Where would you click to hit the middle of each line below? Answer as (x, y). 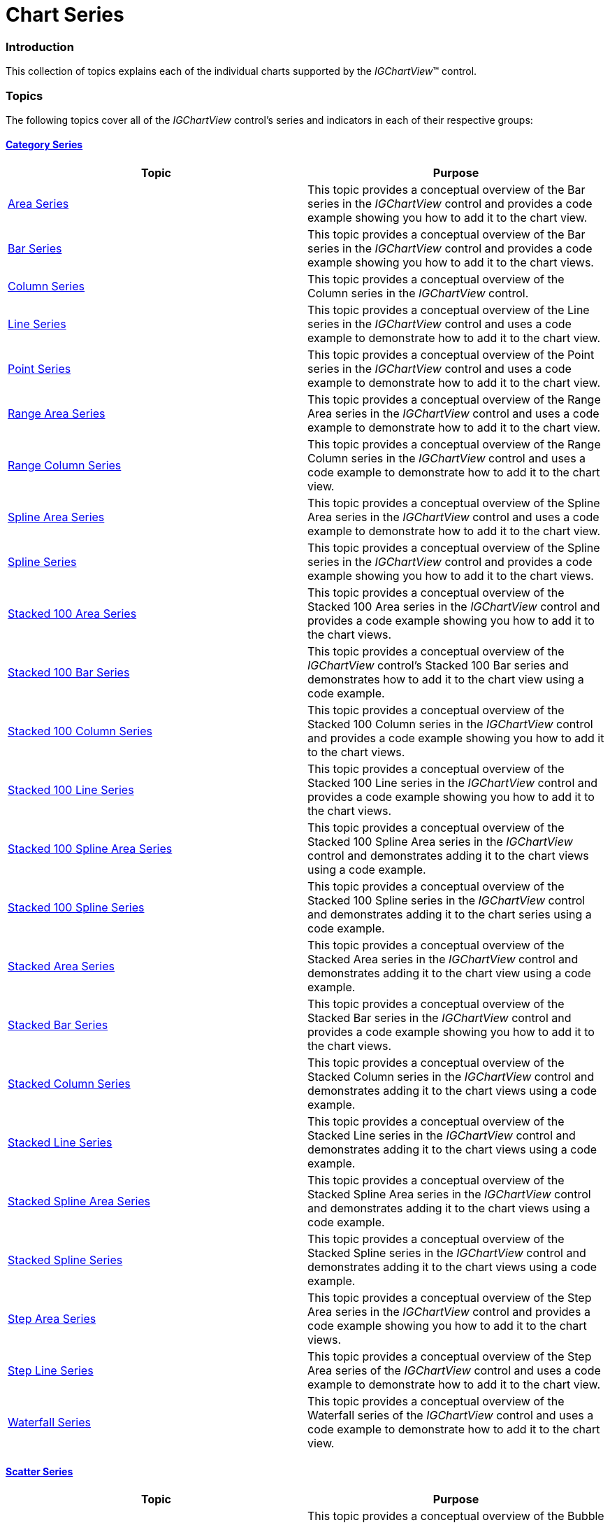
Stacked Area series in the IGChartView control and (443, 959)
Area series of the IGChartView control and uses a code (454, 1371)
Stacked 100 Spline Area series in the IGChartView (440, 842)
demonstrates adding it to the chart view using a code (449, 973)
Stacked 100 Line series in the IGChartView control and (452, 783)
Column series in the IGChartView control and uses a (447, 459)
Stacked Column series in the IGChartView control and (451, 1077)
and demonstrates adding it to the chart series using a (450, 915)
